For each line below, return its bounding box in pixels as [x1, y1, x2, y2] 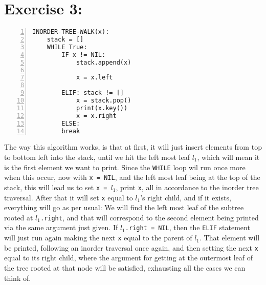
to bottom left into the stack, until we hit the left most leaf [4, 151, 190, 162]
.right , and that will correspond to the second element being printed [40, 212, 259, 222]
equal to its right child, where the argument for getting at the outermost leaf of [4, 252, 253, 263]
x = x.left [76, 74, 113, 82]
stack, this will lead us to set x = [4, 181, 107, 192]
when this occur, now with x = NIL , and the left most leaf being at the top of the [4, 172, 260, 182]
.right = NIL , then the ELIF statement [125, 222, 250, 233]
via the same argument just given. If [4, 222, 118, 233]
